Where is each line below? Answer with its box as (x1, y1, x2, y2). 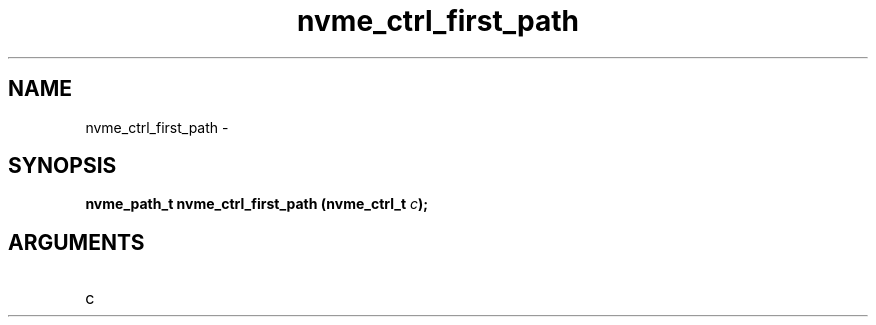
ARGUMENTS (8, 229, 145, 255)
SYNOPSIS (8, 153, 117, 179)
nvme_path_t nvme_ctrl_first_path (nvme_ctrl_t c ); (85, 195, 429, 213)
